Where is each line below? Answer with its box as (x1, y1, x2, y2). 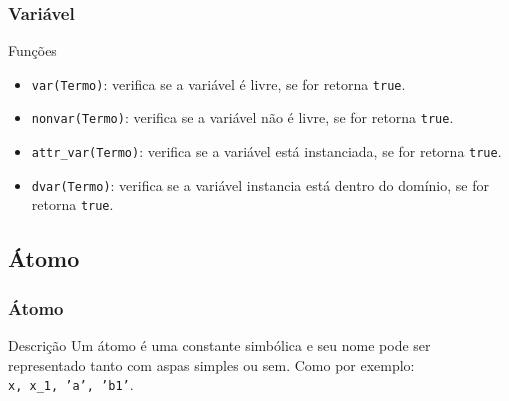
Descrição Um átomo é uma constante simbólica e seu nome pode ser (8, 335, 431, 356)
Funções (8, 40, 57, 61)
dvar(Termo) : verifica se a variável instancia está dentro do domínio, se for (31, 174, 489, 195)
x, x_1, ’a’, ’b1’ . (8, 374, 134, 395)
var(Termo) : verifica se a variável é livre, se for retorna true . (31, 73, 406, 94)
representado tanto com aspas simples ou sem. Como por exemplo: (8, 354, 415, 375)
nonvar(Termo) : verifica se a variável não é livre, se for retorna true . (31, 107, 454, 128)
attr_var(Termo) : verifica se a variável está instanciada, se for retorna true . (31, 141, 502, 162)
